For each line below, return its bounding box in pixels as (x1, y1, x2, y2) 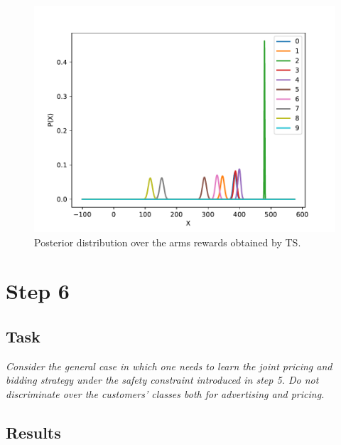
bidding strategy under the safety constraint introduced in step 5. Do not (6, 372, 319, 387)
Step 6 (6, 276, 70, 305)
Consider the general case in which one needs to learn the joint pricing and (6, 358, 332, 373)
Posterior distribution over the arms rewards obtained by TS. (34, 234, 301, 249)
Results (6, 421, 61, 443)
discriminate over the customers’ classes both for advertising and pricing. (6, 386, 325, 401)
